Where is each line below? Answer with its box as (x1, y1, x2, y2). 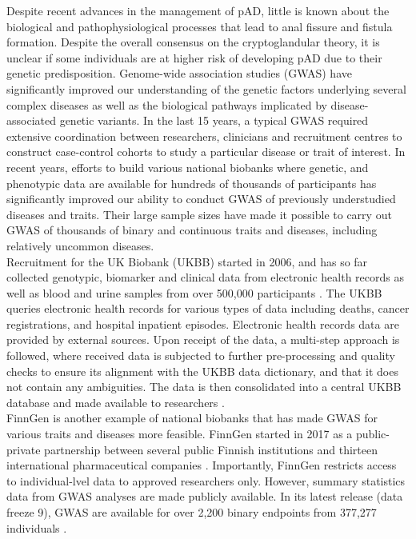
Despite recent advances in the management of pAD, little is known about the (6, 2, 390, 18)
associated (6, 112, 56, 129)
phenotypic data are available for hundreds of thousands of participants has (6, 174, 377, 191)
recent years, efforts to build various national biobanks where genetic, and (6, 158, 369, 175)
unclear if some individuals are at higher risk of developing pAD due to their (6, 49, 382, 66)
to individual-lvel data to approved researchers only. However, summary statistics (6, 472, 406, 489)
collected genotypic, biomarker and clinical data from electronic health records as (6, 269, 404, 285)
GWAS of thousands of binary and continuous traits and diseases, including (6, 222, 378, 238)
